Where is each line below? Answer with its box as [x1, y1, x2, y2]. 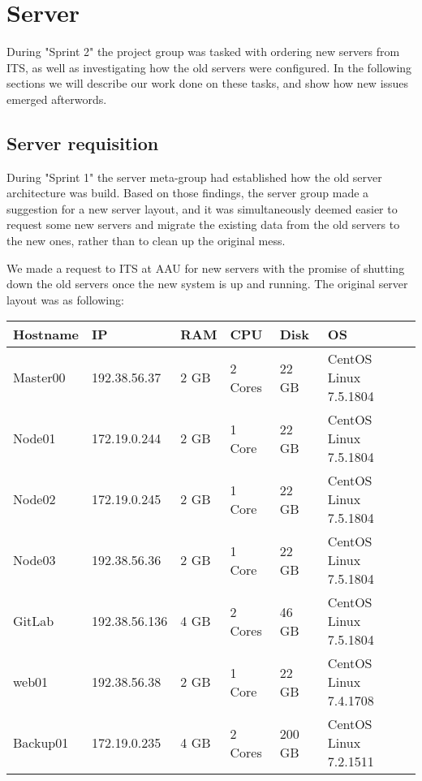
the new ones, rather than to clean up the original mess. [6, 232, 286, 249]
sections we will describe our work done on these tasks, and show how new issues [6, 75, 409, 92]
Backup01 [13, 733, 69, 753]
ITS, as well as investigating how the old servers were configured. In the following [6, 58, 412, 76]
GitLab [13, 611, 54, 631]
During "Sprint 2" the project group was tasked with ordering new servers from [6, 43, 400, 60]
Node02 [13, 490, 56, 509]
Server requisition [6, 130, 159, 155]
